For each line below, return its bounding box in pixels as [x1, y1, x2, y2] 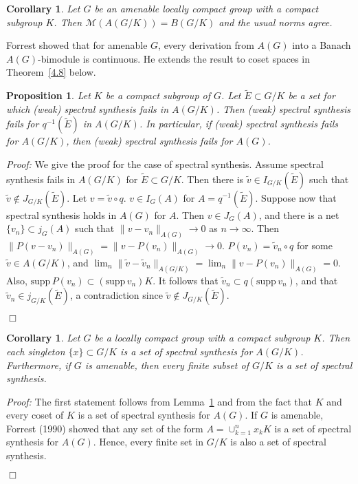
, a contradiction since [69, 288, 163, 302]
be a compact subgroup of [105, 88, 210, 103]
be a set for [288, 88, 335, 103]
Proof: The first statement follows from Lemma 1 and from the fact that [6, 394, 312, 408]
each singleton [6, 344, 65, 358]
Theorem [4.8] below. [6, 65, 96, 79]
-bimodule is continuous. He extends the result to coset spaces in [37, 51, 311, 65]
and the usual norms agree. [219, 14, 333, 29]
